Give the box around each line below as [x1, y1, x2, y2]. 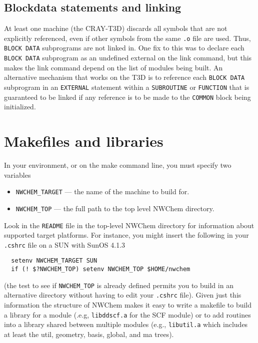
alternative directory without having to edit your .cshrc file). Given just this [4, 290, 241, 300]
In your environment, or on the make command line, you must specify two [4, 160, 231, 170]
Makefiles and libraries [4, 131, 163, 151]
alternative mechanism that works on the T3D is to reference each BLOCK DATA [4, 72, 245, 82]
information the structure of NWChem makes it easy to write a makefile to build [4, 300, 252, 310]
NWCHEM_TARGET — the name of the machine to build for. [15, 186, 189, 197]
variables [4, 169, 31, 180]
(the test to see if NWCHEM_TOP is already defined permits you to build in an [4, 280, 233, 290]
